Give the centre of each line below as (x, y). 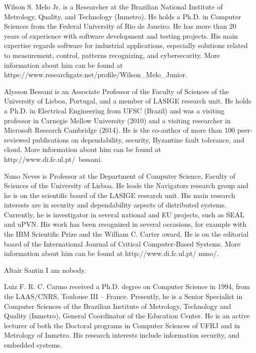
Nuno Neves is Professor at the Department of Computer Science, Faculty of (120, 176)
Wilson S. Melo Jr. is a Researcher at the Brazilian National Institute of (113, 6)
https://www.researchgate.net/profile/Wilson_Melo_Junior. (96, 75)
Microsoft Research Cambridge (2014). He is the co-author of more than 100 (120, 130)
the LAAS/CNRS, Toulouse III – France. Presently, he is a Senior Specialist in (123, 296)
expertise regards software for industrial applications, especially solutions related (126, 45)
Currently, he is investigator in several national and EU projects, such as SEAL (124, 214)
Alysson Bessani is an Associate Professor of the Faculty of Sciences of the (117, 91)
